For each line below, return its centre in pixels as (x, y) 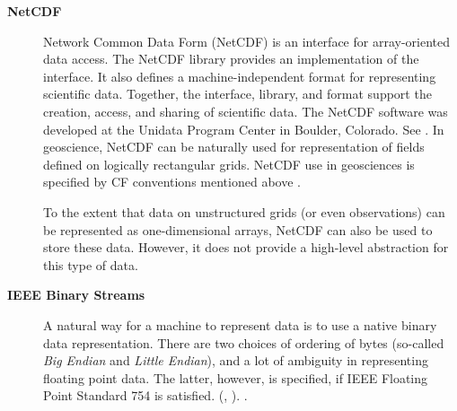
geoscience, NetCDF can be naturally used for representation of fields (234, 147)
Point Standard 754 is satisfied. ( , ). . (145, 395)
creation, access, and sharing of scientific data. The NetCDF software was (246, 111)
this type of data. (91, 264)
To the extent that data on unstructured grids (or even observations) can (244, 211)
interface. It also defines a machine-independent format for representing (240, 76)
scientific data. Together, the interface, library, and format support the (237, 94)
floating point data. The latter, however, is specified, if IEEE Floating (236, 377)
